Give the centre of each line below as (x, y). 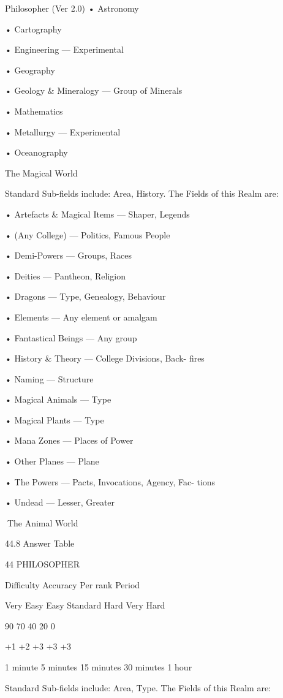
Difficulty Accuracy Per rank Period (73, 584)
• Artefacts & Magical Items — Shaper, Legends (97, 214)
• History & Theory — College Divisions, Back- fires (105, 358)
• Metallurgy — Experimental (63, 131)
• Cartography (33, 28)
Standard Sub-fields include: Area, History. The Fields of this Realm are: (142, 193)
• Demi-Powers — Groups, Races (69, 255)
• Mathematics (34, 111)
